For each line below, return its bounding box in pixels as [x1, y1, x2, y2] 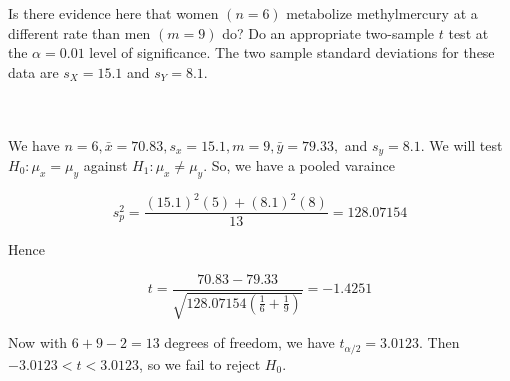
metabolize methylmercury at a [286, 3, 478, 23]
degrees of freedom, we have [164, 332, 335, 353]
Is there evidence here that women [8, 3, 219, 23]
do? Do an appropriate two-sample [222, 22, 435, 43]
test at [448, 22, 489, 43]
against [83, 155, 128, 176]
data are [8, 61, 59, 82]
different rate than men [8, 22, 151, 43]
